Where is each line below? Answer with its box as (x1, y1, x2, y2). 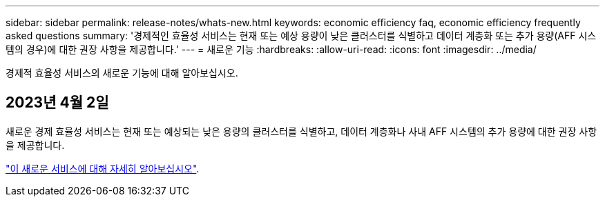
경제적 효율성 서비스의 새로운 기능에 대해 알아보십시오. (6, 67, 238, 79)
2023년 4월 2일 (6, 94, 109, 112)
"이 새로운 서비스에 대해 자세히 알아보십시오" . (6, 162, 200, 174)
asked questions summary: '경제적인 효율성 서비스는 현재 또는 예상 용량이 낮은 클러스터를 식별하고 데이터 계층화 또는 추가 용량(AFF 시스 (6, 30, 597, 41)
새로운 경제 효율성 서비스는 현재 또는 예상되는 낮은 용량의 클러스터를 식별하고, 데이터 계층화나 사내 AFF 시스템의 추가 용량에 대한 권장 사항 (6, 125, 597, 137)
